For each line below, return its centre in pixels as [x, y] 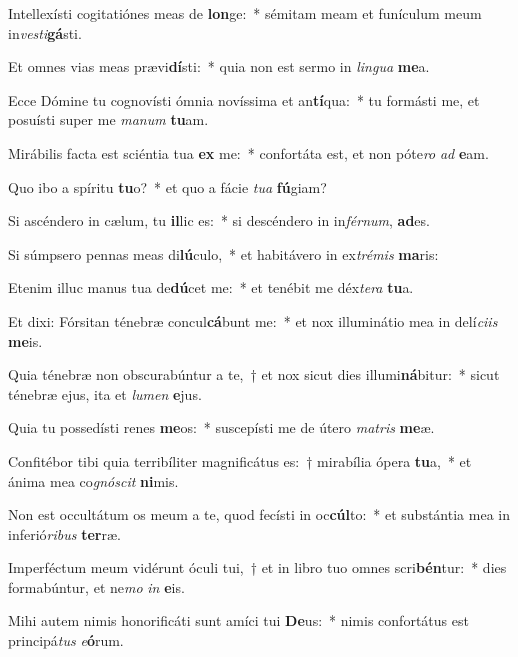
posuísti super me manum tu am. [108, 119]
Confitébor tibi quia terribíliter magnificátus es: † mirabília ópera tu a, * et [240, 460]
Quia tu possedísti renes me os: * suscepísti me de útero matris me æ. [221, 427]
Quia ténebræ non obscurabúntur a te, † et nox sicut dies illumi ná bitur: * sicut [254, 374]
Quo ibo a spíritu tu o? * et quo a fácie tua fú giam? [167, 186]
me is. [25, 340]
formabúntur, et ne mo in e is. [96, 586]
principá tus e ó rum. [66, 640]
